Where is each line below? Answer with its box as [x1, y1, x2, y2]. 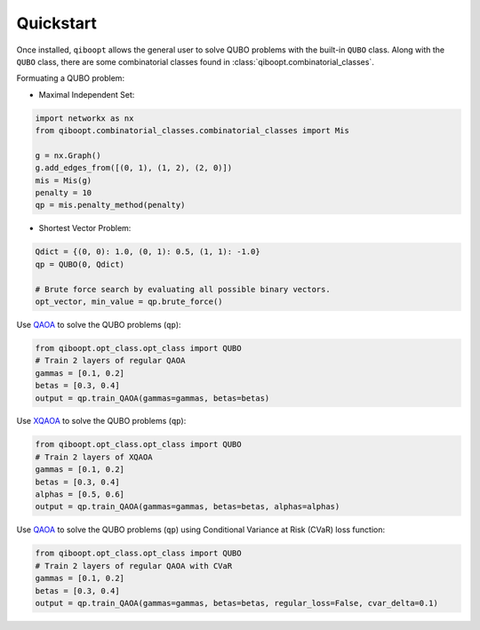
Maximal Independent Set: [38, 89, 135, 100]
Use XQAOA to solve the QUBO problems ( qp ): [16, 416, 187, 427]
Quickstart [16, 13, 98, 33]
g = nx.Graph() [35, 150, 101, 160]
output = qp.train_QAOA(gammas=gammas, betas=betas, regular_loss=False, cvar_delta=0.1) [35, 598, 439, 608]
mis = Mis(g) [35, 175, 92, 186]
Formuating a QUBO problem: [16, 73, 124, 84]
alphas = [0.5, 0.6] [35, 490, 124, 499]
